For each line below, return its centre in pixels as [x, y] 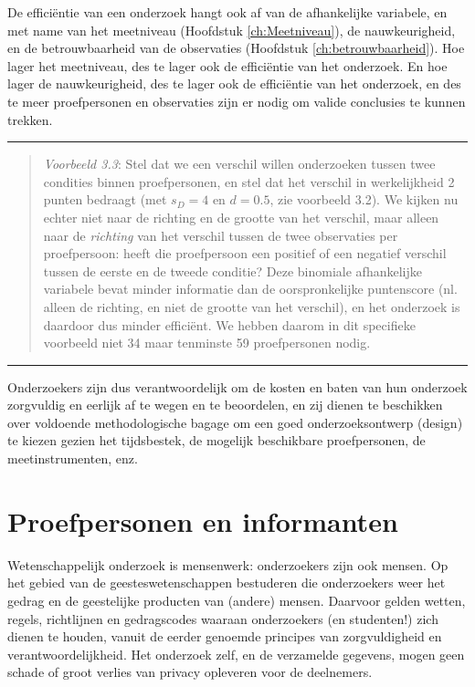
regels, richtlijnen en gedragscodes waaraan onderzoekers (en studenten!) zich [223, 618]
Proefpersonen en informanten [203, 520]
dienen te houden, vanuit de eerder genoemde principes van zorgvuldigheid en [225, 636]
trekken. [30, 119]
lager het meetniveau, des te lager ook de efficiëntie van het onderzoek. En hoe [227, 65]
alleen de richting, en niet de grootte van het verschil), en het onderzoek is [252, 306]
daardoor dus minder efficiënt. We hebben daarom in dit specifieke [229, 324]
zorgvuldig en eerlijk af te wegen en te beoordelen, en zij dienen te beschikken [225, 405]
